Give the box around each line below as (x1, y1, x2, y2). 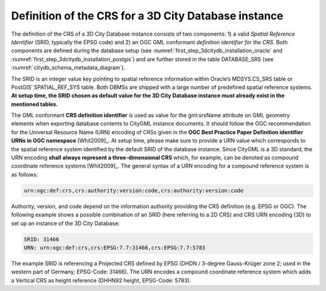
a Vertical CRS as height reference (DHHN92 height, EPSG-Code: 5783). (11, 276, 191, 284)
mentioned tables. (11, 100, 59, 108)
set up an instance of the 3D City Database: (11, 220, 120, 227)
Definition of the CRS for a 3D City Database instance (11, 9, 284, 22)
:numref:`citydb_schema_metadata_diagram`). (11, 64, 126, 71)
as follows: (11, 171, 39, 178)
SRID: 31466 (24, 236, 60, 243)
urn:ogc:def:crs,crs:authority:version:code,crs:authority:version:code (24, 187, 244, 194)
